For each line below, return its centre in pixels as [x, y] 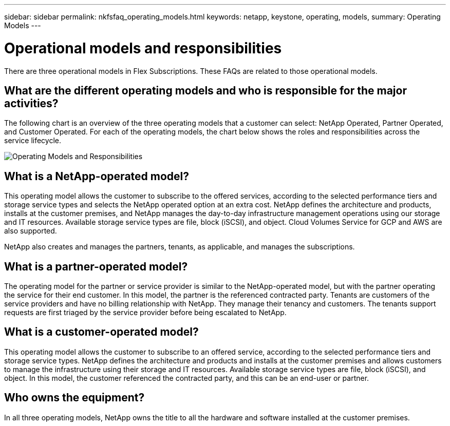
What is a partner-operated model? [96, 266]
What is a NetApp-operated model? [97, 176]
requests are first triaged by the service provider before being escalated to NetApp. [145, 313]
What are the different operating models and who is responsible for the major [205, 90]
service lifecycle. [33, 141]
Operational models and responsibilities [143, 48]
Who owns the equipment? [74, 398]
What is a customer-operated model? [101, 332]
